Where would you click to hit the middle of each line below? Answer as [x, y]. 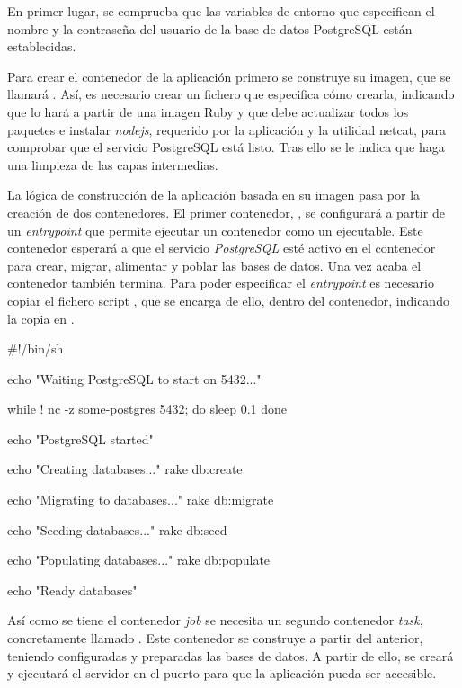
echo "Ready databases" [72, 590]
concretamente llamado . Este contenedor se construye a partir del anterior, [215, 638]
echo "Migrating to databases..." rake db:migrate [141, 500]
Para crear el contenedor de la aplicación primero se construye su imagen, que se [229, 76]
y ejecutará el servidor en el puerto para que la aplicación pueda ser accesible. [222, 673]
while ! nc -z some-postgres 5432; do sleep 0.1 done [147, 409]
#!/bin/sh [36, 348]
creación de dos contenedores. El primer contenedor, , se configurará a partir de [226, 212]
